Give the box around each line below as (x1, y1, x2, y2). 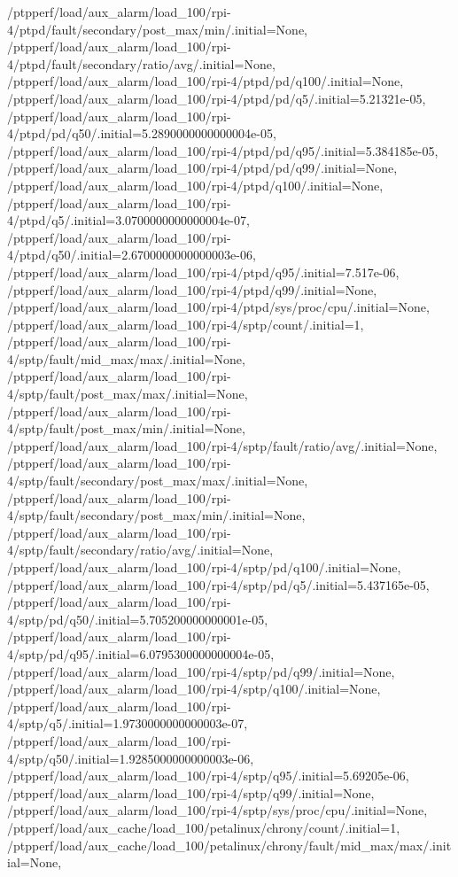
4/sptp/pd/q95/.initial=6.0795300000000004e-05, (7, 644, 275, 663)
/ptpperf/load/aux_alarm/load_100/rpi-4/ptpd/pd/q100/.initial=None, (7, 72, 404, 90)
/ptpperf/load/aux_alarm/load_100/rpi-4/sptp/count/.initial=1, (7, 314, 364, 333)
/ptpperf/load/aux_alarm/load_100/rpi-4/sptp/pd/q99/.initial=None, (7, 662, 395, 680)
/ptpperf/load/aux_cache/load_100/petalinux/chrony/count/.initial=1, (7, 818, 400, 836)
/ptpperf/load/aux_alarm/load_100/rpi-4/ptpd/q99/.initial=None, (7, 280, 377, 299)
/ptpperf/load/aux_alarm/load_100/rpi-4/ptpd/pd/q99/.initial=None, (7, 159, 398, 177)
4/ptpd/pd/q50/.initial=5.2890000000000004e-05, (7, 124, 276, 143)
